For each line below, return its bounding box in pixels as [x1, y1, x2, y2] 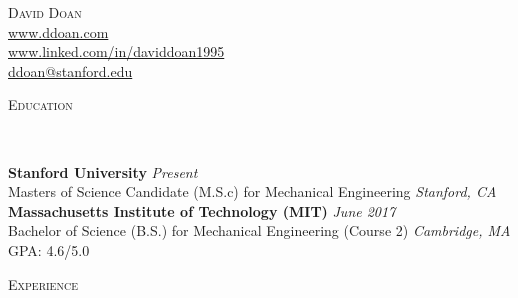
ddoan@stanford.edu [8, 60, 133, 81]
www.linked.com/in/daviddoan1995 [8, 41, 225, 62]
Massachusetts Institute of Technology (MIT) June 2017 [8, 200, 396, 221]
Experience [8, 273, 78, 294]
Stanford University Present [8, 161, 198, 182]
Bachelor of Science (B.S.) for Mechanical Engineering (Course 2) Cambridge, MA [8, 220, 511, 241]
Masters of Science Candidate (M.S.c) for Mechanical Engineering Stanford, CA [8, 181, 497, 202]
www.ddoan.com [8, 21, 109, 42]
